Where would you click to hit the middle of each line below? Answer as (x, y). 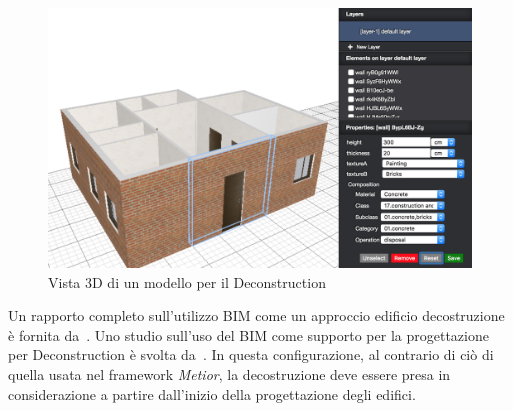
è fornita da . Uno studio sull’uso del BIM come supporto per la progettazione (248, 334)
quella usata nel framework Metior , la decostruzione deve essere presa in (229, 374)
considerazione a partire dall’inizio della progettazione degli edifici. (212, 393)
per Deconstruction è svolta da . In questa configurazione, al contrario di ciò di (251, 354)
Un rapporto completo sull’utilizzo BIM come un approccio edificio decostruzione (256, 315)
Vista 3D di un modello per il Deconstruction (187, 281)
